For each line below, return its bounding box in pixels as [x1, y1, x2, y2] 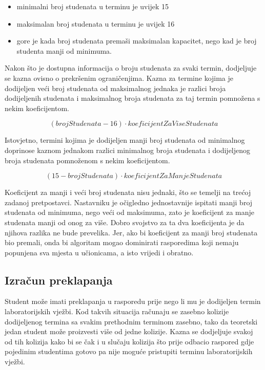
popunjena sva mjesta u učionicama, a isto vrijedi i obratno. [5, 247, 194, 257]
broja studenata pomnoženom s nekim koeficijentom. [5, 155, 170, 165]
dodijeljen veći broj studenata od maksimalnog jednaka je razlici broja [5, 82, 226, 93]
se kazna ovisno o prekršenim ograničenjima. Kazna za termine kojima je [5, 72, 234, 83]
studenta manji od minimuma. [16, 45, 112, 56]
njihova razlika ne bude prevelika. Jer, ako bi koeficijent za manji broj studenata [5, 227, 258, 237]
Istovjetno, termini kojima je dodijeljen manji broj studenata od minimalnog [5, 135, 245, 145]
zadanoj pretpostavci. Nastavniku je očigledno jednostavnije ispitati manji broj [5, 197, 253, 207]
